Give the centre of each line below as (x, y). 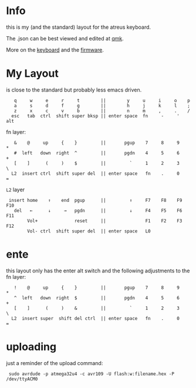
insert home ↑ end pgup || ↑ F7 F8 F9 (95, 200)
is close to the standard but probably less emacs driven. (74, 90)
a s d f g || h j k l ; (102, 106)
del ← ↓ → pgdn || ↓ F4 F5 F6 (98, 210)
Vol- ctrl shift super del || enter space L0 (89, 231)
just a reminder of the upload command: (55, 363)
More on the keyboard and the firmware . (55, 50)
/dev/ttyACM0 (22, 379)
